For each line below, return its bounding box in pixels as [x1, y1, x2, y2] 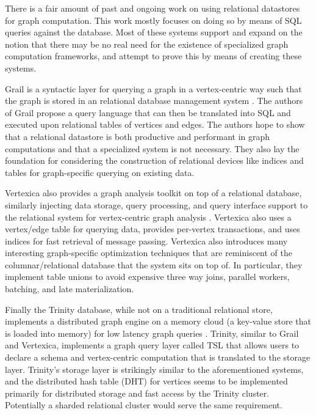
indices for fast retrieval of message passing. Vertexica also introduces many [5, 234, 288, 247]
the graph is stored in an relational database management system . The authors [5, 94, 303, 107]
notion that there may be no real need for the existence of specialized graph [5, 37, 289, 50]
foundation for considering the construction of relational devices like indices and [5, 154, 304, 167]
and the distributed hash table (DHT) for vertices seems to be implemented [5, 375, 288, 387]
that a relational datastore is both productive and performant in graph [5, 130, 270, 142]
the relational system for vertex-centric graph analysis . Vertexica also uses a [5, 210, 292, 223]
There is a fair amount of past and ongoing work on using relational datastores [5, 2, 300, 14]
